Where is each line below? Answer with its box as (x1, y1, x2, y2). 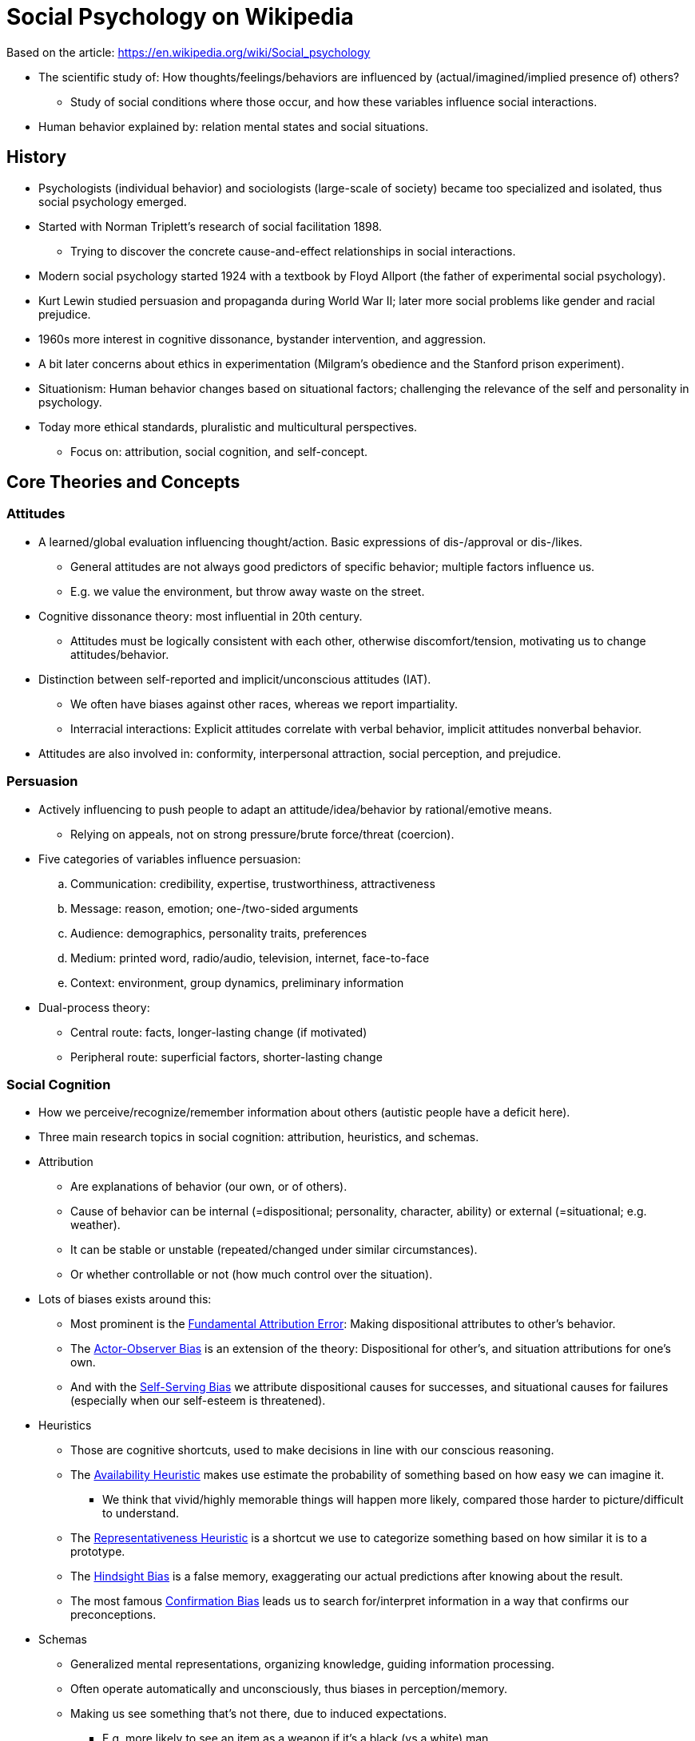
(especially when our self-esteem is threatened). (70, 1394, 326, 1408)
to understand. (102, 1506, 180, 1521)
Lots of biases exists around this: (38, 1292, 212, 1307)
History (6, 147, 67, 168)
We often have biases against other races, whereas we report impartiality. (70, 696, 458, 711)
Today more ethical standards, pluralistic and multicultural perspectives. (38, 419, 418, 434)
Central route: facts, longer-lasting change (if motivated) (70, 1025, 367, 1039)
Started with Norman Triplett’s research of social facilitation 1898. (38, 219, 383, 233)
